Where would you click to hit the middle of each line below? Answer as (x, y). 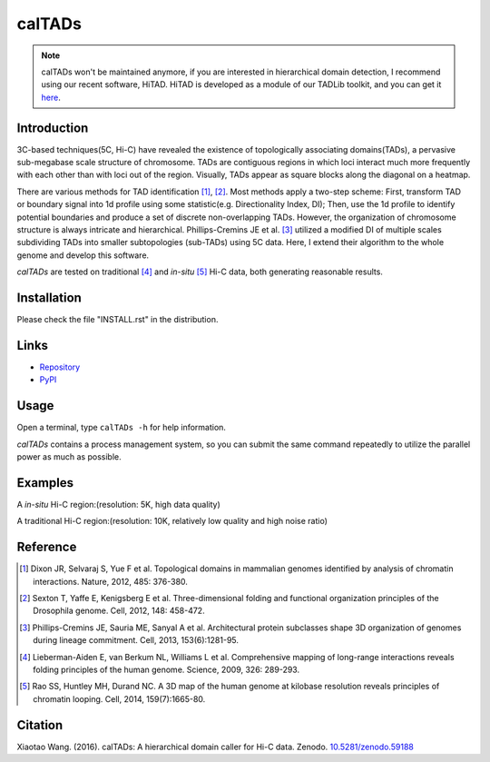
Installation (49, 297)
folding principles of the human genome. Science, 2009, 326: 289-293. (166, 669)
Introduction (53, 128)
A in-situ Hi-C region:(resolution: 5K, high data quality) (119, 504)
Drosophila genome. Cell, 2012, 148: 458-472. (119, 611)
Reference (47, 547)
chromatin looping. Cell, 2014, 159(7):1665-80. (119, 698)
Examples (45, 483)
